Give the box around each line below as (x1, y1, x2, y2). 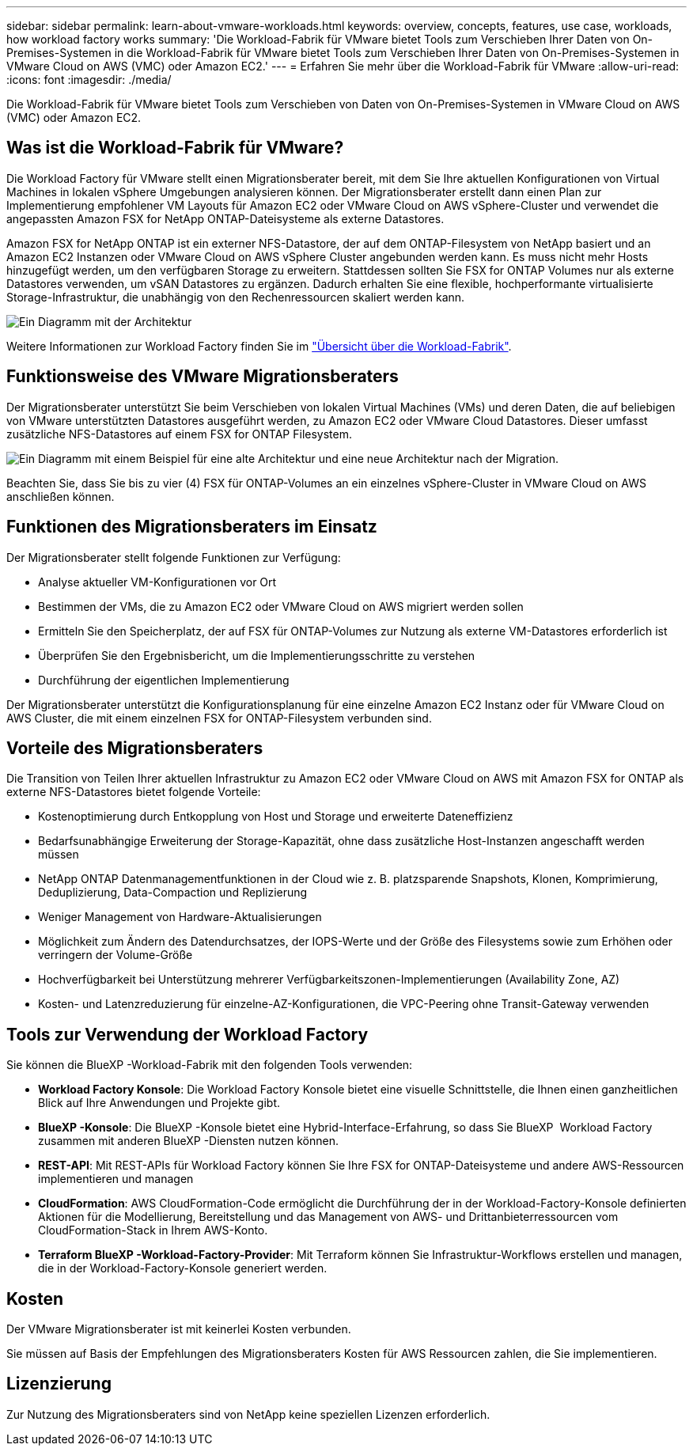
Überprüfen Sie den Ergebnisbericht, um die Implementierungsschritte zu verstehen (38, 648, 475, 662)
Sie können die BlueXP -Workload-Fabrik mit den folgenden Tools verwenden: (6, 1058, 413, 1072)
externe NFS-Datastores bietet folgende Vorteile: (6, 785, 261, 799)
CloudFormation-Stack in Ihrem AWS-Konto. (38, 1223, 268, 1238)
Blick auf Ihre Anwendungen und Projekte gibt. (38, 1096, 281, 1110)
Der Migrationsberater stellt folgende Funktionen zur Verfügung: (6, 550, 341, 564)
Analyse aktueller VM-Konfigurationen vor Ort (38, 574, 277, 589)
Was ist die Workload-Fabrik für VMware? (6, 138, 344, 158)
